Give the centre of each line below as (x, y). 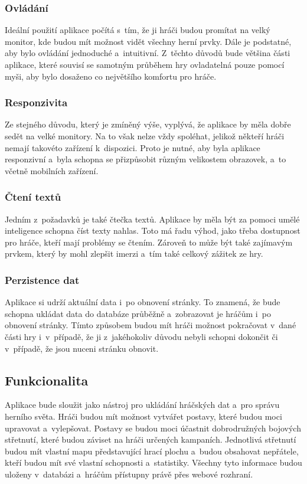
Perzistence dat (42, 279)
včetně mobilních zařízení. (52, 170)
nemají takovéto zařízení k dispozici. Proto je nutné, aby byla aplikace (133, 147)
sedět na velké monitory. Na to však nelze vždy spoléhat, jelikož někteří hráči (145, 136)
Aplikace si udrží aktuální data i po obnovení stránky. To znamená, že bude (143, 302)
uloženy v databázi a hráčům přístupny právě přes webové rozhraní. (129, 474)
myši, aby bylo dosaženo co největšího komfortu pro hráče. (111, 76)
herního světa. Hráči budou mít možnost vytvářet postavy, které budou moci (143, 416)
